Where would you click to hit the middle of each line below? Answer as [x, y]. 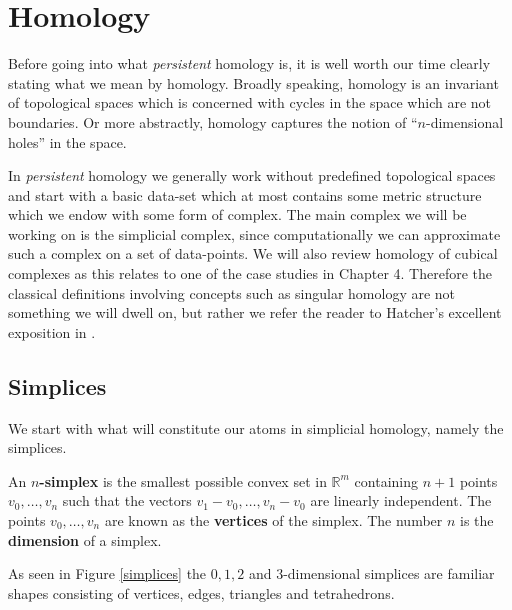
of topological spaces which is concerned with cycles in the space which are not [250, 102]
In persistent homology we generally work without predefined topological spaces [252, 175]
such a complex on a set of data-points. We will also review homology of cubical [253, 253]
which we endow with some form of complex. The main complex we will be [237, 214]
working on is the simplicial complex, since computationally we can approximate [254, 233]
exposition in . [52, 331]
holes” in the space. [67, 141]
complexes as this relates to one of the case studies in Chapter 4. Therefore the [250, 273]
